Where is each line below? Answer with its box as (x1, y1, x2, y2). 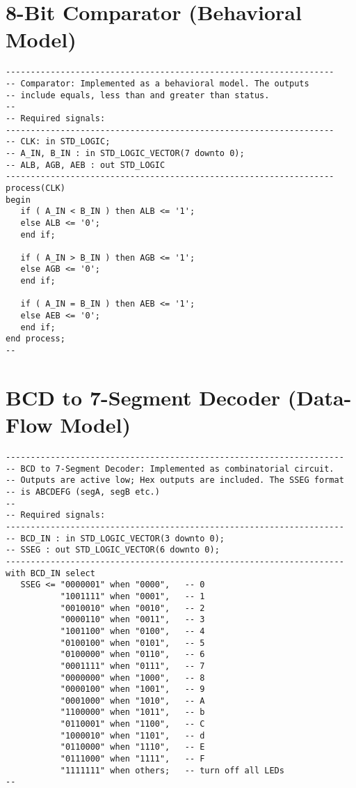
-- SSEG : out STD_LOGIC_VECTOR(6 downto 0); (6, 545, 220, 555)
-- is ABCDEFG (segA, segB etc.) (6, 487, 160, 497)
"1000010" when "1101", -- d (60, 730, 205, 741)
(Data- (287, 383, 352, 411)
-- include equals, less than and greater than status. (6, 90, 270, 100)
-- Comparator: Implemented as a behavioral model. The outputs (6, 78, 309, 88)
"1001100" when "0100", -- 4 (60, 626, 205, 636)
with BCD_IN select (6, 568, 95, 578)
